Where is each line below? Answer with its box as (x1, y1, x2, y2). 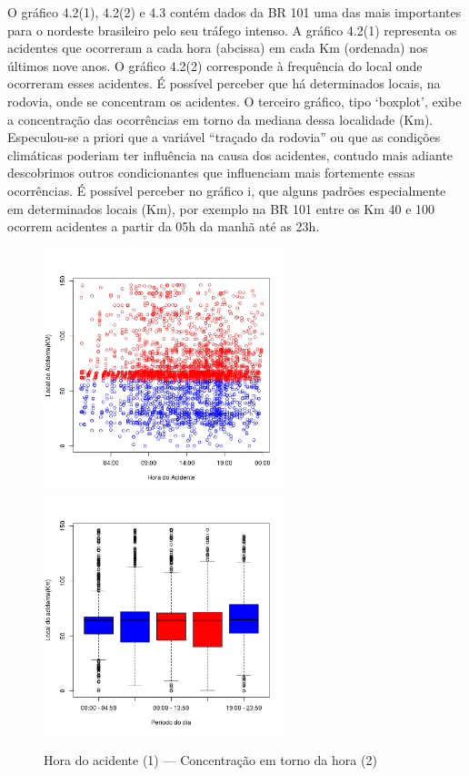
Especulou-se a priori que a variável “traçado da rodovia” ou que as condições (7, 128, 441, 147)
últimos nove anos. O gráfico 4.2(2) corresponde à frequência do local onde (7, 56, 423, 75)
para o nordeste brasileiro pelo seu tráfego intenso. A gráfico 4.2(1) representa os (7, 20, 457, 39)
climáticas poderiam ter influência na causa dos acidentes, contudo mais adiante (7, 145, 454, 164)
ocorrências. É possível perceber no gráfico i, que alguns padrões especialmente (7, 180, 446, 199)
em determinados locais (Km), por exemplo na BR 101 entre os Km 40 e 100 (7, 199, 435, 218)
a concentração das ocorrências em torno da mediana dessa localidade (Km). (7, 109, 434, 128)
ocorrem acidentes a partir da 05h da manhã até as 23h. (7, 217, 320, 236)
